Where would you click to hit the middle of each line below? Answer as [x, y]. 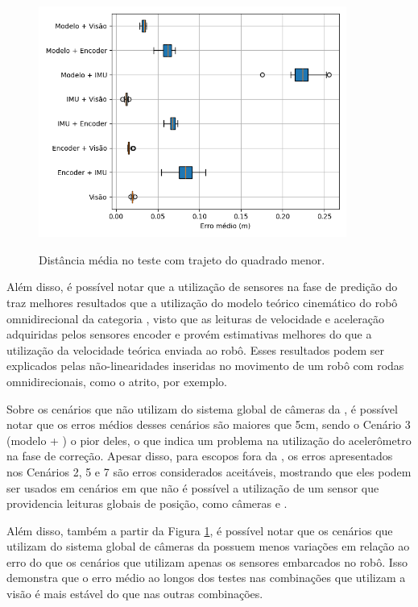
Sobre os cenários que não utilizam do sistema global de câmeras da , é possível [202, 408]
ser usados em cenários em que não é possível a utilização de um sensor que [193, 487]
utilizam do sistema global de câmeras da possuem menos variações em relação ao [208, 546]
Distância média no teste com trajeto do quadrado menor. [182, 259]
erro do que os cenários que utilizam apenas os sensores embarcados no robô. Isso [207, 561]
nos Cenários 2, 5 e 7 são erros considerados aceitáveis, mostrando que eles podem [209, 471]
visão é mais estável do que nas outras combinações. [135, 594]
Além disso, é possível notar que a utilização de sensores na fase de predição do [202, 287]
